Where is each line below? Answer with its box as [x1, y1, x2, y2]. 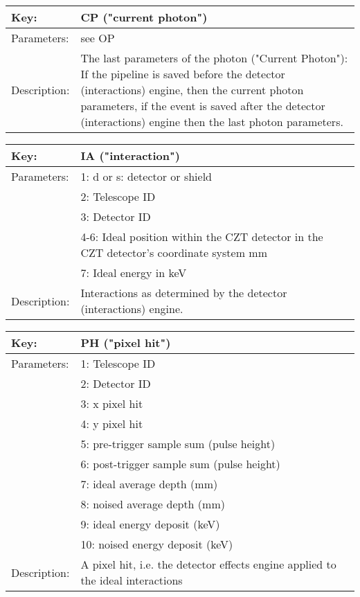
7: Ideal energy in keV [80, 265, 187, 280]
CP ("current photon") [80, 9, 208, 25]
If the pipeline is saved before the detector [80, 66, 285, 82]
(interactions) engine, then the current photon [80, 82, 304, 98]
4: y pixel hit [80, 416, 143, 431]
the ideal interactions [80, 572, 183, 588]
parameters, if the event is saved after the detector [80, 98, 325, 114]
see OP [80, 30, 115, 46]
